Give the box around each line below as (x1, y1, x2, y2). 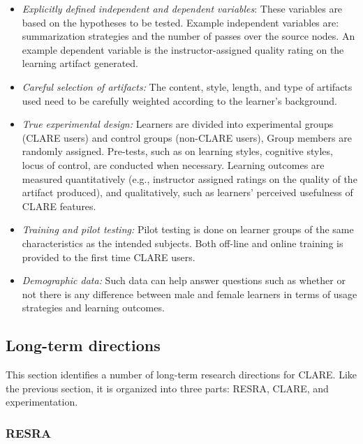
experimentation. (6, 394, 78, 409)
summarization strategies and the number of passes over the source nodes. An (22, 29, 355, 43)
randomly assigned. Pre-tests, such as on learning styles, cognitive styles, (22, 144, 333, 158)
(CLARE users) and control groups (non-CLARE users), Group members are (22, 130, 352, 145)
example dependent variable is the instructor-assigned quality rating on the (22, 42, 344, 57)
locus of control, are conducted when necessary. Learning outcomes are (22, 157, 325, 172)
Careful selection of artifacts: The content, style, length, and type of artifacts (22, 79, 353, 94)
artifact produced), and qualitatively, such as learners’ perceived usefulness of (22, 185, 353, 200)
